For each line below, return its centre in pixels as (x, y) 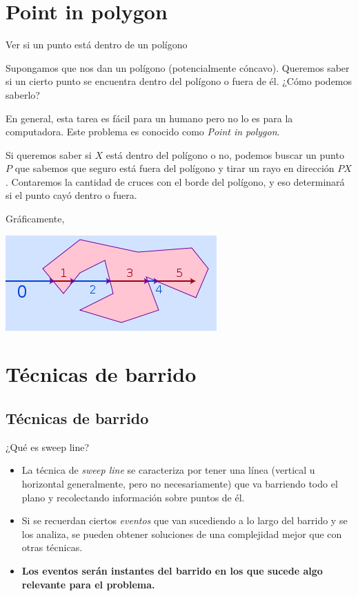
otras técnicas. (52, 547)
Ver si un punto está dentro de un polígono (97, 45)
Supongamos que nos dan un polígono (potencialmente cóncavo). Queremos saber (178, 67)
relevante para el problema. (88, 584)
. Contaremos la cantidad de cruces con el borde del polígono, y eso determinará (175, 181)
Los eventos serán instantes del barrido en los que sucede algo (172, 570)
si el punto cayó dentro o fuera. (71, 195)
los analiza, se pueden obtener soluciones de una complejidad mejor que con (182, 533)
